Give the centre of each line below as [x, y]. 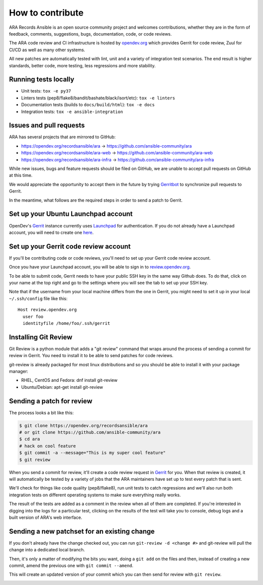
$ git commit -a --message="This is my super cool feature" [93, 453]
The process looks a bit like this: [41, 413]
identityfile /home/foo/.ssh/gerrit [66, 323]
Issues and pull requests [47, 125]
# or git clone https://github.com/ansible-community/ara [90, 433]
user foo [33, 316]
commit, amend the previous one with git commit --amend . [71, 566]
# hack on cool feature [48, 446]
